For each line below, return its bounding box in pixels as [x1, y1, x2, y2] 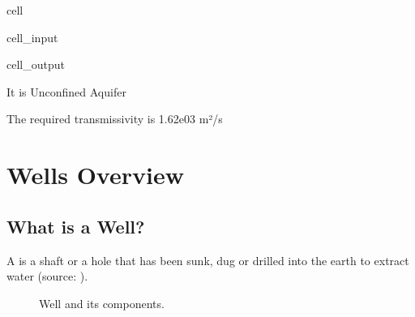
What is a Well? [6, 213, 145, 238]
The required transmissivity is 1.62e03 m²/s [6, 110, 223, 127]
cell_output [6, 56, 65, 73]
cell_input [6, 28, 58, 45]
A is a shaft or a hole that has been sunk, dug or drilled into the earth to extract [6, 251, 409, 268]
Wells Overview [6, 158, 184, 191]
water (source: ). [6, 268, 88, 285]
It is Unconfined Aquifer [6, 83, 126, 100]
